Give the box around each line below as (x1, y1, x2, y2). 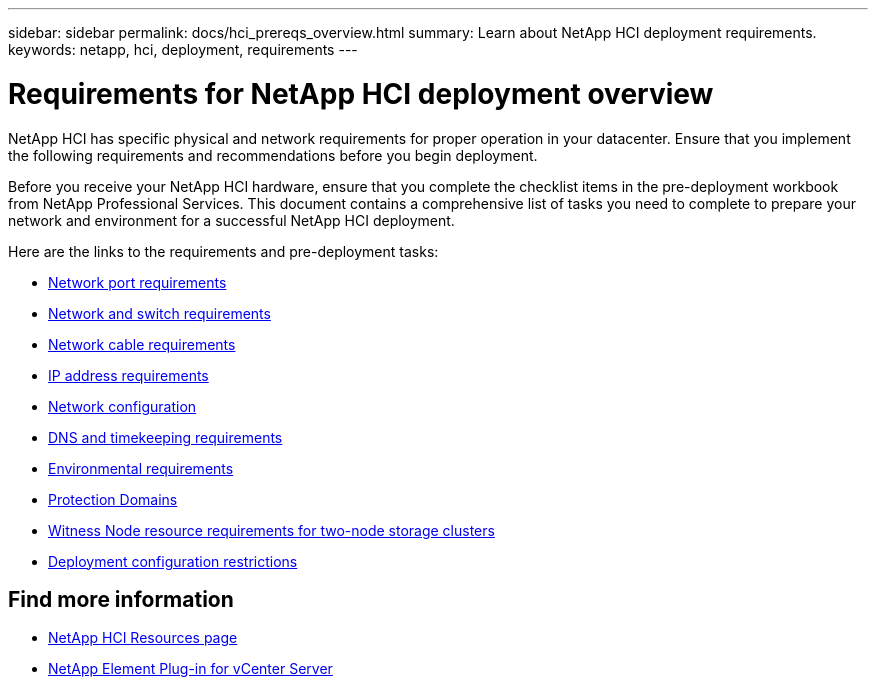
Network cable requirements (48, 335, 236, 353)
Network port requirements (48, 273, 227, 291)
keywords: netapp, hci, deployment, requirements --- (8, 41, 358, 58)
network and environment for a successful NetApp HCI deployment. (8, 211, 455, 229)
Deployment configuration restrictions (48, 552, 298, 570)
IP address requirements (48, 366, 209, 384)
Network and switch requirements (48, 304, 271, 322)
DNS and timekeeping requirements (48, 428, 283, 446)
